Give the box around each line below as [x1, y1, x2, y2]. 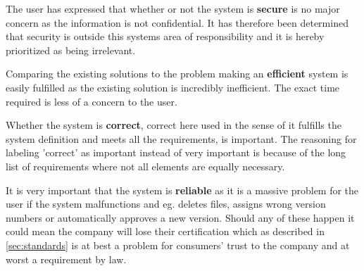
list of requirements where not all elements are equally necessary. [6, 158, 285, 173]
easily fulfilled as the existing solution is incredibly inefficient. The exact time [6, 80, 340, 94]
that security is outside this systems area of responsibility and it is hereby [6, 29, 325, 44]
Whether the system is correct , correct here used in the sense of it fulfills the [6, 118, 341, 132]
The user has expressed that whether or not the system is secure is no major [6, 1, 340, 15]
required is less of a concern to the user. [6, 94, 177, 108]
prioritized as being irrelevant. [6, 42, 136, 57]
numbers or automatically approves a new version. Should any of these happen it [6, 210, 355, 225]
